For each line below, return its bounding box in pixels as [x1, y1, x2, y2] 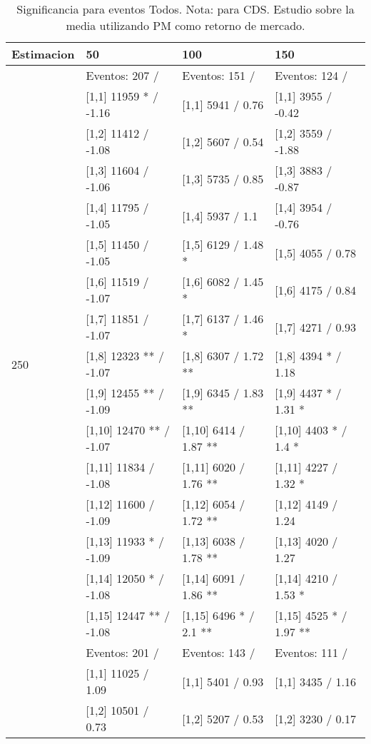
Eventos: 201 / [86, 644, 159, 661]
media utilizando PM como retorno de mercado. [66, 17, 305, 34]
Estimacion [11, 46, 75, 62]
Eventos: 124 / [275, 67, 348, 83]
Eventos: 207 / [86, 67, 159, 83]
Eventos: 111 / [275, 644, 348, 661]
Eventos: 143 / [182, 644, 255, 661]
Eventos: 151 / [182, 67, 255, 83]
